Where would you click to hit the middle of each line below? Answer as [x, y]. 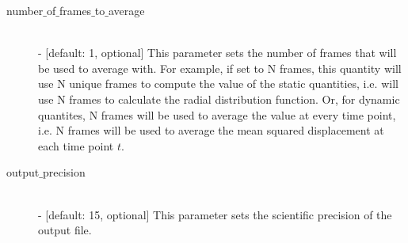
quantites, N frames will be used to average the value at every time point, [217, 114]
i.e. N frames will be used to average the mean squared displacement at [211, 130]
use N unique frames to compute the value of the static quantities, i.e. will [218, 84]
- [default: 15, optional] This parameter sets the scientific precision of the [215, 214]
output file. [65, 230]
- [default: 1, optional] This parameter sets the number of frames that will [217, 53]
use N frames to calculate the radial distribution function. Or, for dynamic [219, 99]
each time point [76, 145]
